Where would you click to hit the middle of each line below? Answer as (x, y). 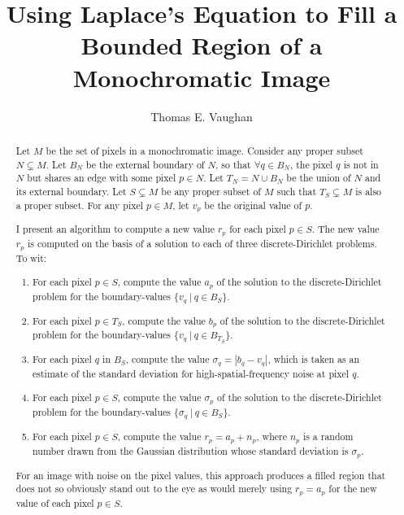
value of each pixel (55, 503)
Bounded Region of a (202, 45)
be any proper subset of (211, 191)
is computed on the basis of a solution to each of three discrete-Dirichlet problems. (202, 244)
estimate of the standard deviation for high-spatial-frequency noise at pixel (191, 374)
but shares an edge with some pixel (102, 178)
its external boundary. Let (71, 191)
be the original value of (253, 205)
